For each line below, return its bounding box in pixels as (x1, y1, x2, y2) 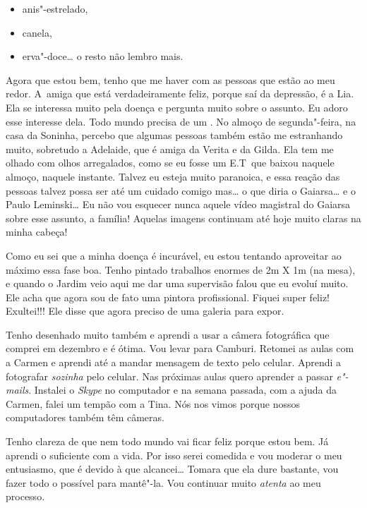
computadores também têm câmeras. (6, 410, 164, 425)
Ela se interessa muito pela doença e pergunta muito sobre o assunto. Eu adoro (6, 99, 348, 114)
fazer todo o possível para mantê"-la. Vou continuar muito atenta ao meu (6, 475, 321, 490)
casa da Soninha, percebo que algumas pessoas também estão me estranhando (6, 128, 343, 143)
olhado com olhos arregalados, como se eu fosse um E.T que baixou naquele (6, 155, 335, 170)
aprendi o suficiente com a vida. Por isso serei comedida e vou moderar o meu (6, 447, 342, 462)
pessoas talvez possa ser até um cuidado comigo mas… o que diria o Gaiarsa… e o (6, 183, 356, 198)
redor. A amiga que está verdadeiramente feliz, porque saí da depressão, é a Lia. (6, 86, 354, 101)
